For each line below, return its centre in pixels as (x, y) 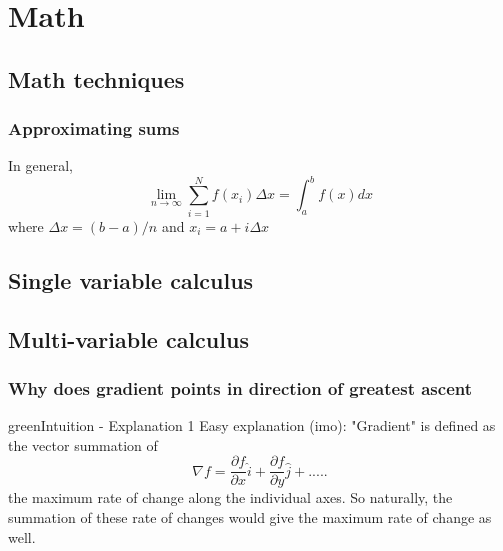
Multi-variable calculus (128, 338)
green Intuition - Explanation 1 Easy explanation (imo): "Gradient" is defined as (252, 425)
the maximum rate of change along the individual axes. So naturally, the (230, 497)
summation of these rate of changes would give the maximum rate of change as (250, 517)
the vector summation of (83, 444)
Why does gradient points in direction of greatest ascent (240, 387)
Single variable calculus (131, 279)
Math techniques (96, 78)
